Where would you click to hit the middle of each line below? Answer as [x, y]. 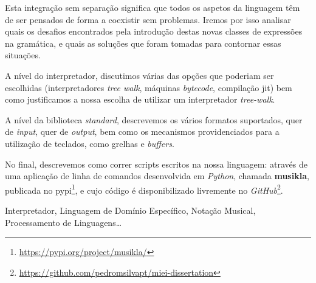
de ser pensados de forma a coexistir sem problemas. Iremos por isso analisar [148, 19]
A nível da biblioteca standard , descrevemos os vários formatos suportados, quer [154, 119]
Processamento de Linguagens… [64, 222]
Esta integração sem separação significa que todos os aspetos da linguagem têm [153, 7]
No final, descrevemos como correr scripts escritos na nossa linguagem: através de [156, 164]
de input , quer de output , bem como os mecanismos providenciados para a [142, 131]
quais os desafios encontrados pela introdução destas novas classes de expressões [154, 31]
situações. [23, 55]
